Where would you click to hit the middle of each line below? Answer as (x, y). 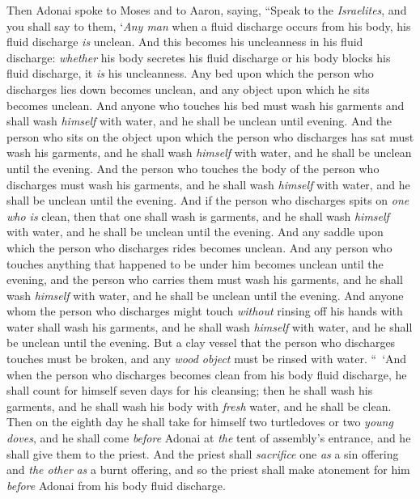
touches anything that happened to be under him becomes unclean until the (195, 263)
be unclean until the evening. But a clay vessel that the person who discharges (201, 343)
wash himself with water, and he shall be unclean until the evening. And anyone (205, 295)
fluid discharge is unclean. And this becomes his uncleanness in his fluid (185, 42)
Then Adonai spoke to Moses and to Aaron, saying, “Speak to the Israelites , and (207, 10)
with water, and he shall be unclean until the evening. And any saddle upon (195, 232)
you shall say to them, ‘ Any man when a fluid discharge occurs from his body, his (209, 25)
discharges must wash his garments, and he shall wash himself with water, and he (208, 184)
